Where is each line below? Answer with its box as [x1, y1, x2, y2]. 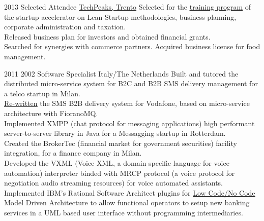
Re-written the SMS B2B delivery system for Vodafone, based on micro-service [4, 98, 250, 108]
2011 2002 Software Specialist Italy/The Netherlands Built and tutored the [4, 68, 239, 79]
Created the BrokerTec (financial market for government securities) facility [4, 137, 237, 148]
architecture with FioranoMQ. [4, 107, 98, 118]
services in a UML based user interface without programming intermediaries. [4, 207, 243, 217]
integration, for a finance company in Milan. [4, 148, 142, 158]
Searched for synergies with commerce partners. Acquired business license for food [4, 41, 260, 52]
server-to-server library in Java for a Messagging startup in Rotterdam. [4, 128, 226, 138]
